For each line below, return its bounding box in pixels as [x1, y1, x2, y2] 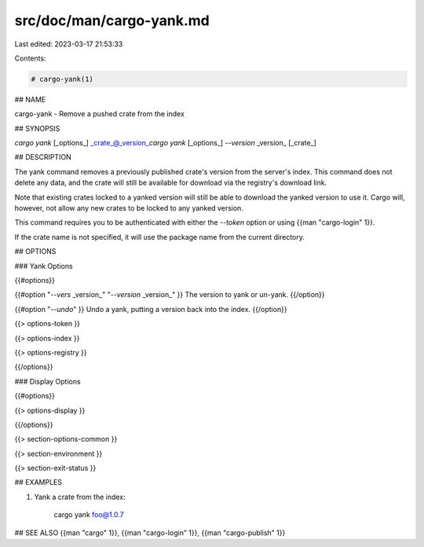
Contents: [14, 53, 46, 63]
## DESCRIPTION [14, 152, 72, 162]
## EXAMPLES [14, 478, 63, 487]
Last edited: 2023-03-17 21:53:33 [14, 39, 123, 49]
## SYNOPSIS [14, 123, 60, 133]
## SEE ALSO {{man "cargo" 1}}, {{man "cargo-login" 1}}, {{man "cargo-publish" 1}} [14, 527, 286, 538]
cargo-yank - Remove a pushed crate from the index [14, 109, 185, 119]
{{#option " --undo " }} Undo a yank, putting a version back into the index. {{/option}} [14, 304, 287, 314]
